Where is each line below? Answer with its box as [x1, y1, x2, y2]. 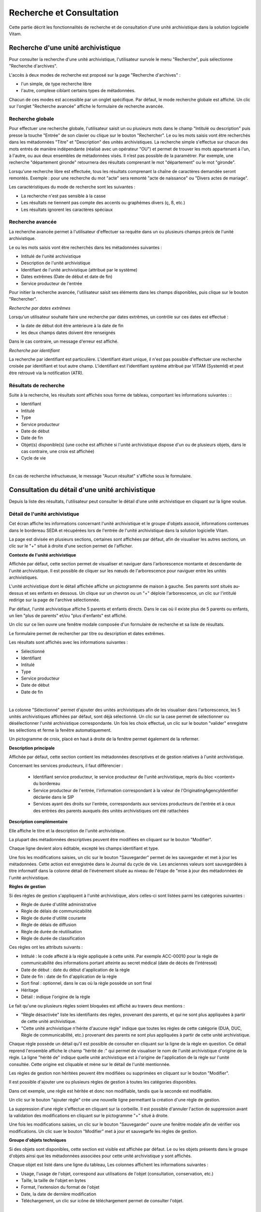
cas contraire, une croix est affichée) [21, 448, 94, 454]
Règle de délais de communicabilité [21, 908, 92, 914]
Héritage [21, 987, 39, 993]
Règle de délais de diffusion [21, 922, 77, 928]
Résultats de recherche [9, 382, 65, 389]
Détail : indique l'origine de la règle [21, 994, 90, 1000]
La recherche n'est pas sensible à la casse [21, 193, 106, 199]
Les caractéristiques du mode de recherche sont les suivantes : [9, 184, 135, 190]
